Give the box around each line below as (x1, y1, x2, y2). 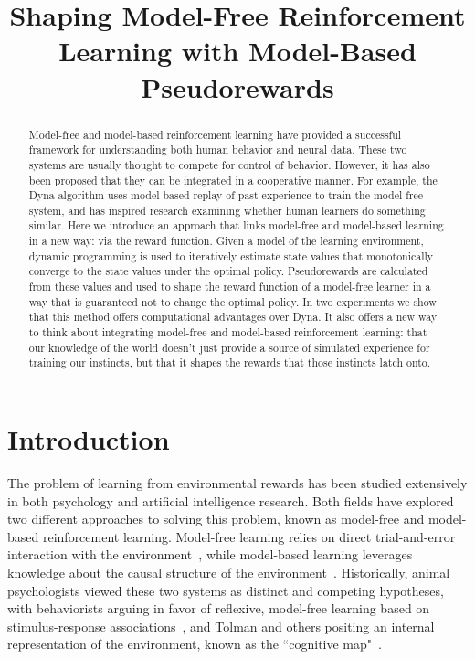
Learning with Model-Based (58, 32, 417, 69)
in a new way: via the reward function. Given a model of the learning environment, (28, 233, 424, 249)
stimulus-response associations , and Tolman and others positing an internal (7, 616, 435, 635)
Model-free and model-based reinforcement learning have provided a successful (28, 126, 402, 142)
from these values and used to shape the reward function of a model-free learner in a (28, 279, 431, 294)
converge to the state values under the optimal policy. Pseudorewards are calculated (28, 263, 428, 279)
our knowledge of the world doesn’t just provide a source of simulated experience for (28, 339, 430, 355)
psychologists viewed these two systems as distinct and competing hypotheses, (7, 580, 444, 600)
